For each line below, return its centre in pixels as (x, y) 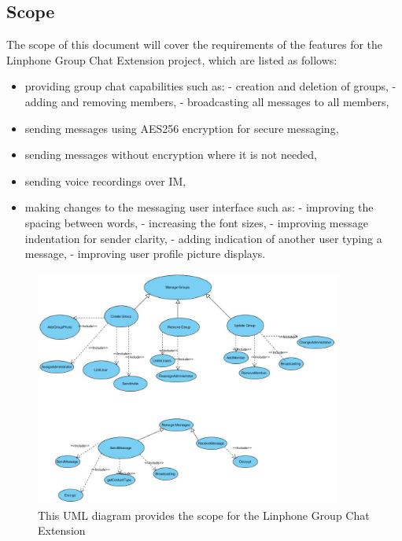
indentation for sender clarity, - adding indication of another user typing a (203, 238)
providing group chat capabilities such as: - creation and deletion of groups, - (210, 86)
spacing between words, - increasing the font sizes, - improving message (196, 222)
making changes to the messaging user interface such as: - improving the (199, 207)
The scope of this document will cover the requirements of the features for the (195, 44)
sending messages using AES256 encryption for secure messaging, (182, 128)
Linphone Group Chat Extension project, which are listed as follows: (172, 59)
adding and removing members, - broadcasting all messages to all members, (207, 101)
